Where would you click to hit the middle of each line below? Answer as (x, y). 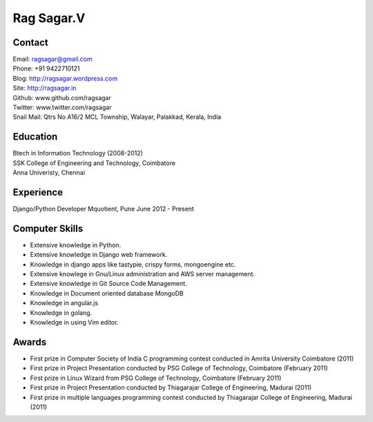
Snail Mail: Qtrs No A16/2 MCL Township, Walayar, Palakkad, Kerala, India (117, 117)
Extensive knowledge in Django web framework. (99, 255)
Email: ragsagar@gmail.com (52, 59)
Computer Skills (48, 228)
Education (35, 137)
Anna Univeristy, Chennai (49, 173)
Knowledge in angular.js (64, 303)
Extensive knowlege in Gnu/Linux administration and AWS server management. (143, 274)
